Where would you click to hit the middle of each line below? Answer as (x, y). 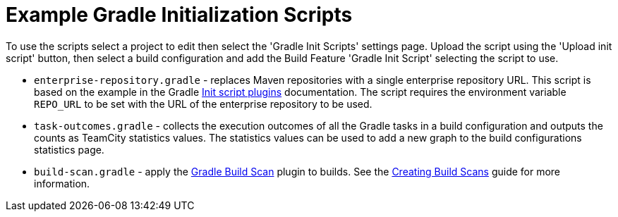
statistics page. (69, 149)
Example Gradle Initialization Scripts (179, 15)
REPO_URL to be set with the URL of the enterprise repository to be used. (203, 104)
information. (62, 183)
